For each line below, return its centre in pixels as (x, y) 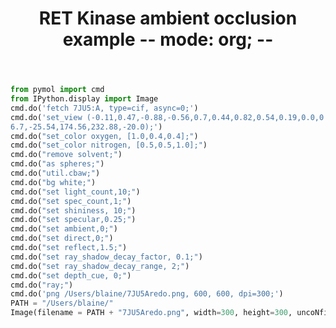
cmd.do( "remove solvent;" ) (66, 155)
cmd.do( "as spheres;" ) (57, 164)
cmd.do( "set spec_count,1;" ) (71, 201)
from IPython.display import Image (84, 99)
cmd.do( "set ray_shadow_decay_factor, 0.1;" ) (106, 257)
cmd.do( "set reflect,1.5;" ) (69, 248)
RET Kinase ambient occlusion (168, 18)
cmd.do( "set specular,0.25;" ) (73, 220)
